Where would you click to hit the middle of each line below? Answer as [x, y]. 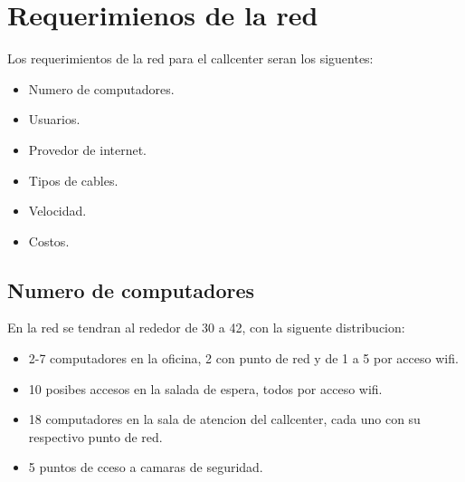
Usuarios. [54, 119]
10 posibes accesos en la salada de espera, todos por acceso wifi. [205, 388]
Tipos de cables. [73, 180]
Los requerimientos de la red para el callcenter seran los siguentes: [190, 58]
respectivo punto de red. [95, 436]
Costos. [49, 241]
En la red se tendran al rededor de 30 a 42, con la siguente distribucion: [206, 328]
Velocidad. [57, 211]
